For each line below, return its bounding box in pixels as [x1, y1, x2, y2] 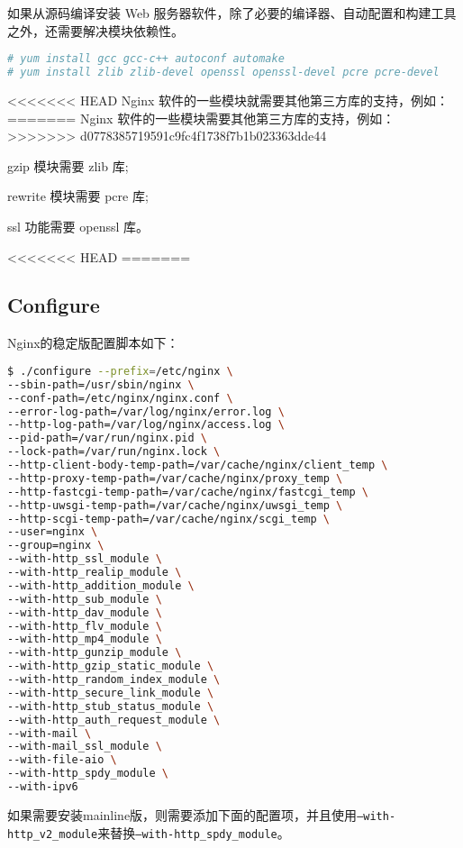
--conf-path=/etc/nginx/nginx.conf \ [7, 391, 233, 405]
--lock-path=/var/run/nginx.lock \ [7, 445, 221, 459]
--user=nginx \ [7, 525, 98, 539]
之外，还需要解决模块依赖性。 [7, 21, 184, 40]
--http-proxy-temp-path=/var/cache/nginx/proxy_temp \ [7, 471, 343, 485]
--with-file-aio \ [7, 753, 117, 767]
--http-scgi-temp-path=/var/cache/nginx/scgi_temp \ [7, 512, 330, 525]
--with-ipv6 [7, 780, 78, 794]
